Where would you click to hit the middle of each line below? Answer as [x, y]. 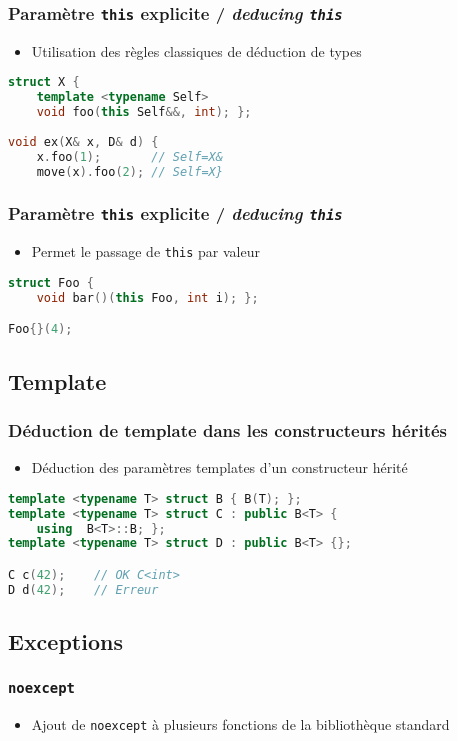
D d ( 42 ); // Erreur [83, 589]
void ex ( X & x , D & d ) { [83, 141]
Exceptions [65, 641]
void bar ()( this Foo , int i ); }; [147, 297]
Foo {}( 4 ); [40, 329]
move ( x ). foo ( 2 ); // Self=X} [129, 171]
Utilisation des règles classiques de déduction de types [196, 50]
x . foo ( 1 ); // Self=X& [129, 156]
